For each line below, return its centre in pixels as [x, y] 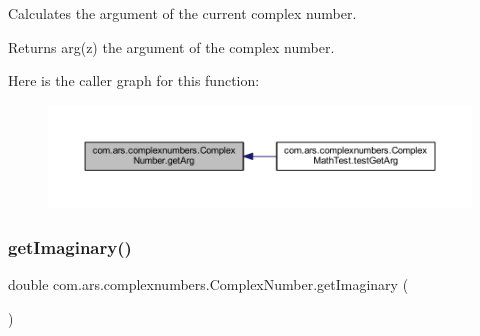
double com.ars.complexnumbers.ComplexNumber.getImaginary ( [208, 284]
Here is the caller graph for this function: [134, 80]
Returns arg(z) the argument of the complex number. [171, 46]
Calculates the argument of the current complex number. [182, 13]
